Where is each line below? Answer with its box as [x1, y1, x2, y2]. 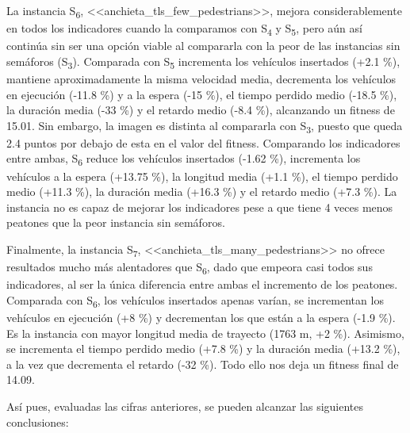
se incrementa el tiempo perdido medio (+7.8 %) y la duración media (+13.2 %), [6, 340, 400, 357]
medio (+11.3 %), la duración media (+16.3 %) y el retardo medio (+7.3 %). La [6, 183, 397, 200]
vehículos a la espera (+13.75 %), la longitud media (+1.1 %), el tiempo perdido [6, 167, 398, 184]
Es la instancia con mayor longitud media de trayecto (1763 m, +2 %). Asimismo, [6, 324, 404, 341]
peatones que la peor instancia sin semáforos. [6, 214, 225, 231]
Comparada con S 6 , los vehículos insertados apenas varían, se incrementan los [6, 291, 384, 310]
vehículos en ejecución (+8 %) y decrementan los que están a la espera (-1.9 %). [6, 308, 396, 325]
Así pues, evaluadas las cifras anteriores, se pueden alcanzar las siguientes [6, 397, 364, 414]
